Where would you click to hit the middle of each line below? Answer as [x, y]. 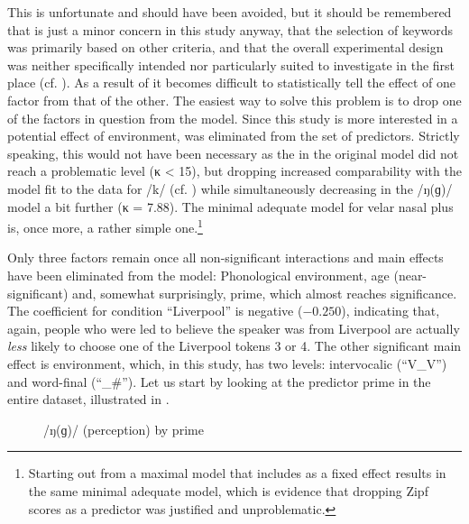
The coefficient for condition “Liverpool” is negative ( [155, 311]
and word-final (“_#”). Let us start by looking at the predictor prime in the [219, 381]
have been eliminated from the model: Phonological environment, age [198, 275]
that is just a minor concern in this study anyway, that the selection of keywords [230, 29]
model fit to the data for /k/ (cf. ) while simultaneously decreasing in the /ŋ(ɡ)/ [230, 188]
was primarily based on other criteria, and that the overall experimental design [225, 47]
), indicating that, [391, 311]
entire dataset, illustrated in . [88, 399]
